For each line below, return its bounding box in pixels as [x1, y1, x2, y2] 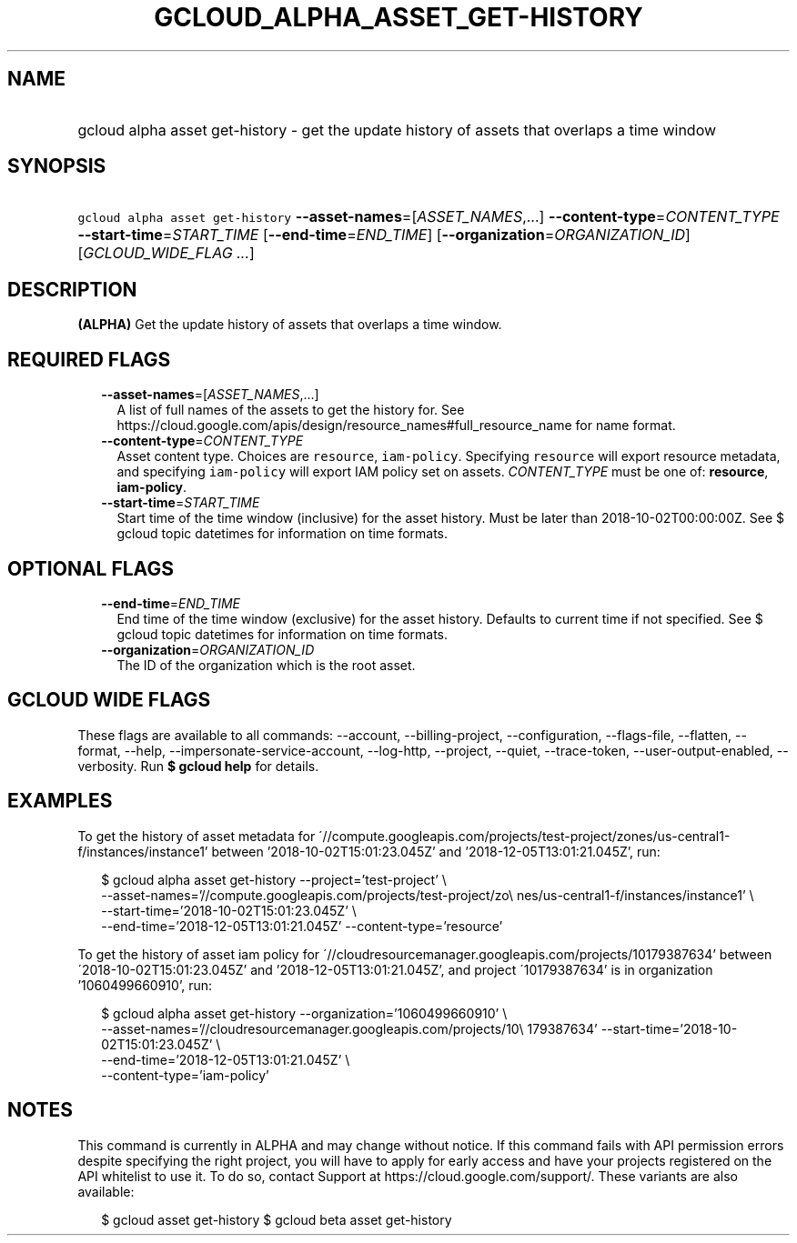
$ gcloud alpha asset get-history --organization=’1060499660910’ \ [101, 1005, 508, 1021]
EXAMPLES [7, 789, 113, 813]
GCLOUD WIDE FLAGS [7, 688, 211, 712]
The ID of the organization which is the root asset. [116, 657, 416, 673]
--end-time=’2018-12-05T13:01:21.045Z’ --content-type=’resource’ [101, 917, 503, 934]
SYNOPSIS [7, 155, 106, 178]
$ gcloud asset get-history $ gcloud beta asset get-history [101, 1211, 452, 1228]
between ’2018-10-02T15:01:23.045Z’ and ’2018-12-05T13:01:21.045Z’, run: [211, 843, 661, 859]
